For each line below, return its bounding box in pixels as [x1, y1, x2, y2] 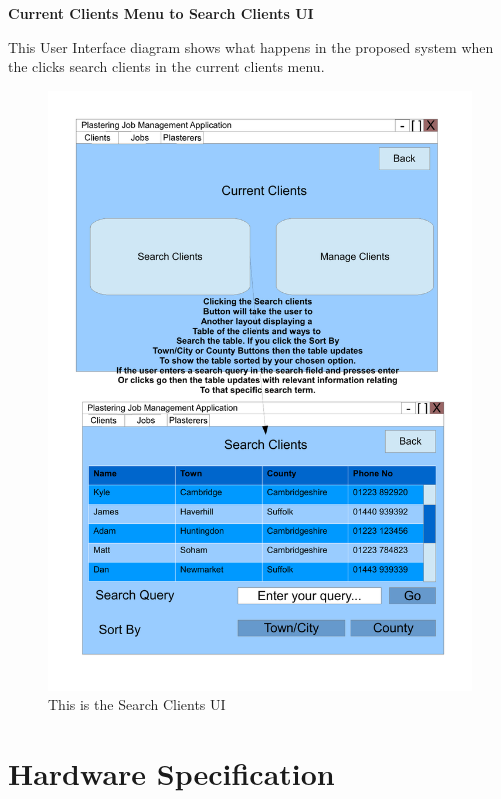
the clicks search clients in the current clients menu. [8, 56, 325, 77]
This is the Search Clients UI [48, 694, 226, 715]
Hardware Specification [8, 753, 335, 794]
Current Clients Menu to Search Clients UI [8, 3, 314, 23]
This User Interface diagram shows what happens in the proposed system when [8, 36, 494, 57]
